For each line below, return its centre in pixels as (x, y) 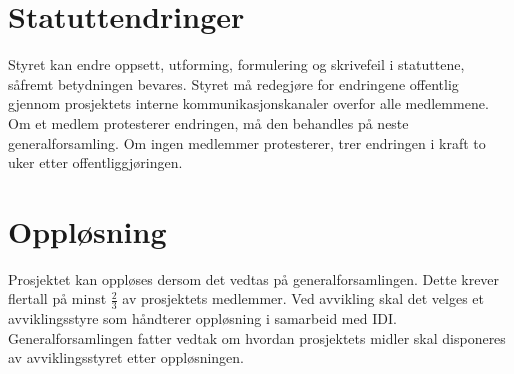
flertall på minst (57, 298)
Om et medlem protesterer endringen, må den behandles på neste (208, 122)
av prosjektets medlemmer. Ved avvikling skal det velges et (303, 298)
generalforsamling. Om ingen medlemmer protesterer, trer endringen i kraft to (247, 142)
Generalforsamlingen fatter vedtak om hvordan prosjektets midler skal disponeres (257, 337)
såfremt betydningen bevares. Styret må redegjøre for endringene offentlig (233, 83)
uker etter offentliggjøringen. (95, 162)
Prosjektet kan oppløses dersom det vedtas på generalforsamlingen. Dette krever (254, 278)
